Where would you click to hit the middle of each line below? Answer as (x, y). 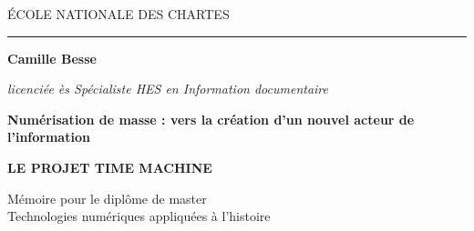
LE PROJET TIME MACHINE (110, 167)
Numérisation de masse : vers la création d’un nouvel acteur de (211, 119)
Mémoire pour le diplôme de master (107, 198)
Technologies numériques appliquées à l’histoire (139, 216)
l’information (49, 137)
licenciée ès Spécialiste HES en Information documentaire (168, 89)
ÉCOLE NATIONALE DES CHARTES (118, 14)
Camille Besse (52, 58)
